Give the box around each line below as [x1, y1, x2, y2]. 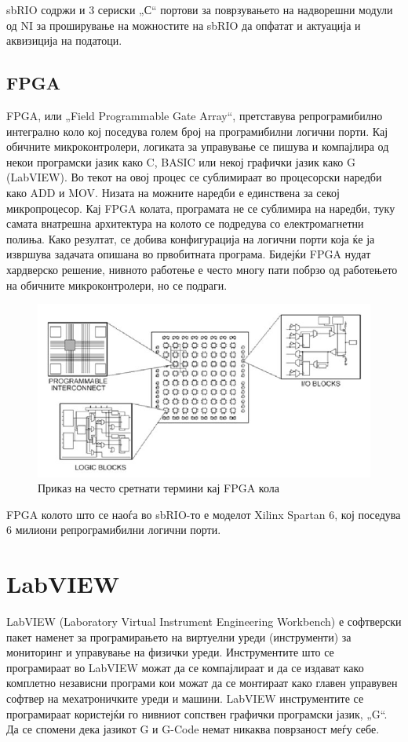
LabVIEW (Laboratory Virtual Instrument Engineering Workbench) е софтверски [6, 613, 402, 630]
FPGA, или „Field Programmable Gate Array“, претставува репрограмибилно [6, 107, 383, 123]
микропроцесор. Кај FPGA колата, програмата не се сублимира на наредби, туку [6, 199, 395, 216]
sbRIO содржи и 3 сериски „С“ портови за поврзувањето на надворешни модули [6, 2, 393, 17]
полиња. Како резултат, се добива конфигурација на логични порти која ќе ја [6, 230, 375, 247]
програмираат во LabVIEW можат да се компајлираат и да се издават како [6, 659, 364, 675]
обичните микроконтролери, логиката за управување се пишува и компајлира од [6, 138, 389, 155]
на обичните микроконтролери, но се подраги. [6, 276, 228, 293]
